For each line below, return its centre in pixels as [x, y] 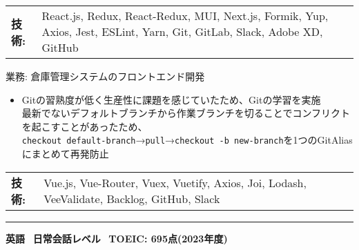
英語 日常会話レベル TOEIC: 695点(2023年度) [117, 238]
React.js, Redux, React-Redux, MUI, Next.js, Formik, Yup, [185, 16]
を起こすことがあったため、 [85, 126]
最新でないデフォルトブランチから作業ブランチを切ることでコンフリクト [186, 113]
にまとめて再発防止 [65, 154]
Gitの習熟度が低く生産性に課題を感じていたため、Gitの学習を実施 [171, 99]
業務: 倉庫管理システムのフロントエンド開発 [105, 76]
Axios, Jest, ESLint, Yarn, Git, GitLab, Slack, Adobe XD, [182, 31]
